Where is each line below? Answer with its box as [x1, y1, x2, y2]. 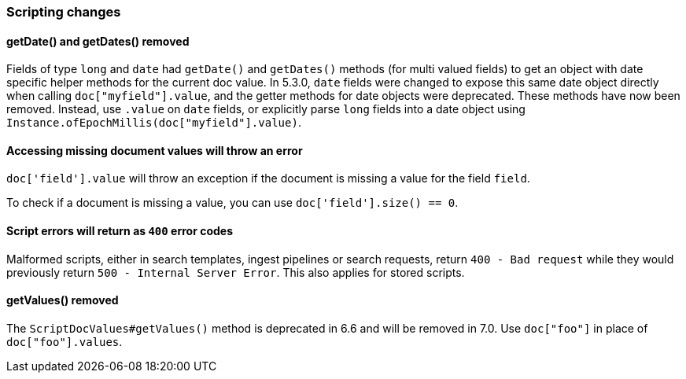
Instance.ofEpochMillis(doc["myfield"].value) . [6, 116, 301, 130]
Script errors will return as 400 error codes [6, 224, 233, 238]
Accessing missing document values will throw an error [6, 143, 303, 157]
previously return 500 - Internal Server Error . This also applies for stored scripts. [6, 265, 465, 279]
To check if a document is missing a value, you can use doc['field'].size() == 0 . [6, 196, 459, 210]
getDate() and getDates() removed [6, 34, 190, 48]
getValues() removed [6, 293, 119, 307]
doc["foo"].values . [6, 334, 123, 348]
